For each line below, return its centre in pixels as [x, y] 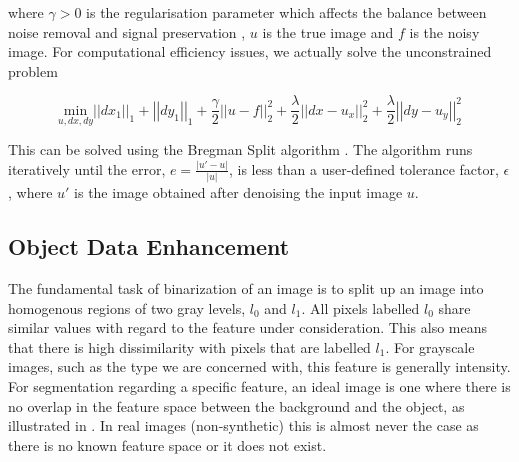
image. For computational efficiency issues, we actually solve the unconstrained [250, 51]
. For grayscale [430, 346]
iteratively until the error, [87, 168]
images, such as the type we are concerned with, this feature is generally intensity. [259, 366]
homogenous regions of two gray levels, [127, 307]
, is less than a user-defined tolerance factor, [363, 168]
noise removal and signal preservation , [127, 31]
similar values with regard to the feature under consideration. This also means [248, 327]
